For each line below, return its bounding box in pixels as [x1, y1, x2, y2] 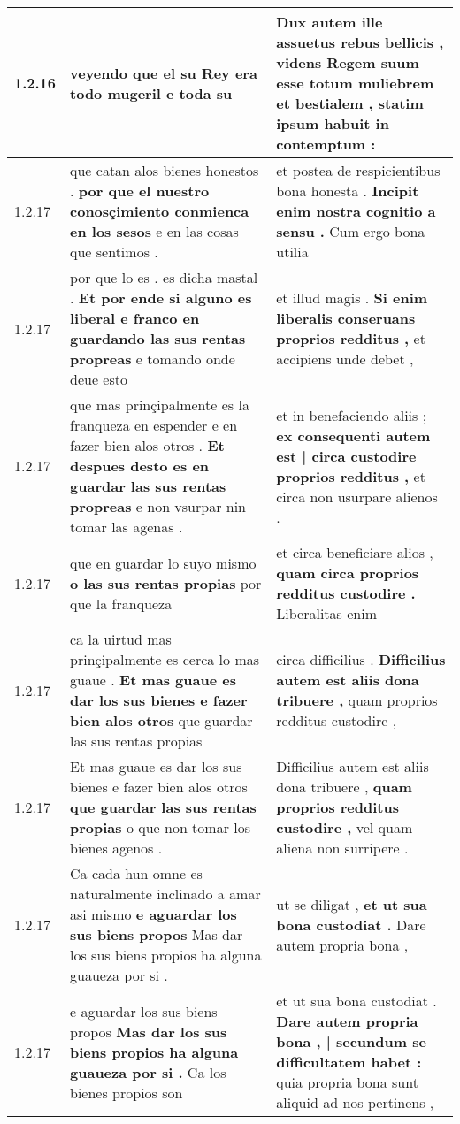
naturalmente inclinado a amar [70, 883, 261, 904]
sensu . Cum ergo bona [276, 221, 425, 241]
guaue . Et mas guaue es [70, 669, 236, 690]
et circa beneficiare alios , [276, 542, 433, 562]
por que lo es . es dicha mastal [70, 267, 258, 287]
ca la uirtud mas [70, 629, 172, 649]
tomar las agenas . [70, 516, 183, 537]
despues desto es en [70, 455, 210, 476]
